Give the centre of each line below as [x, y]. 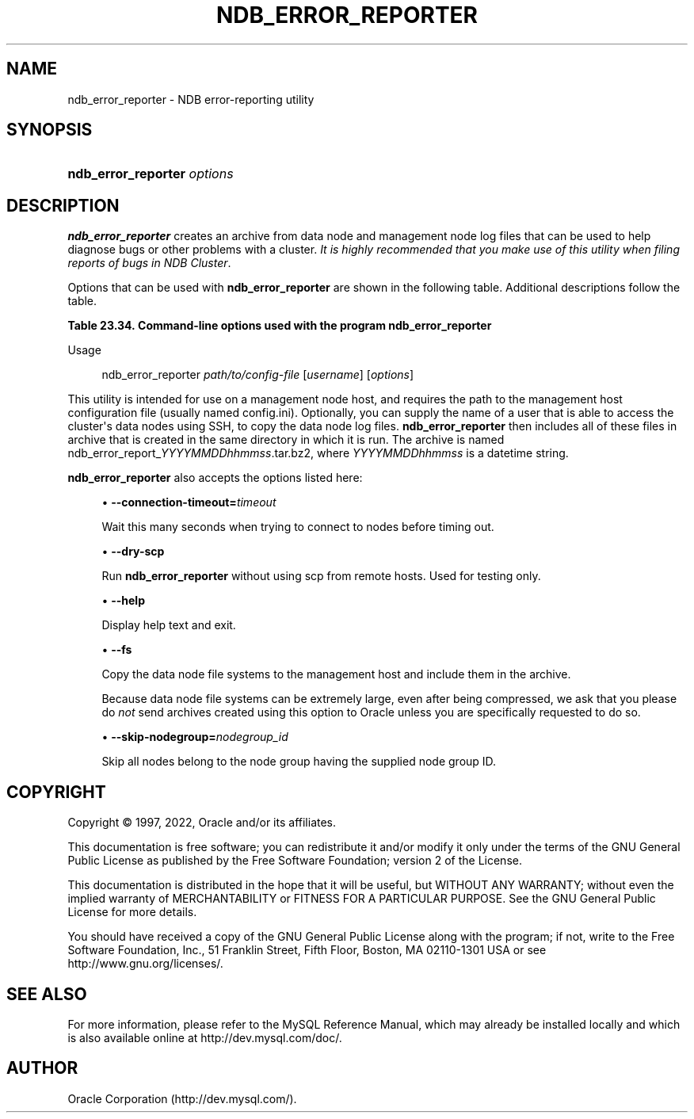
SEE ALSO [47, 994]
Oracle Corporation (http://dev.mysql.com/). [182, 1098]
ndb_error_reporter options [151, 174]
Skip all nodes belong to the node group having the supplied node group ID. [299, 762]
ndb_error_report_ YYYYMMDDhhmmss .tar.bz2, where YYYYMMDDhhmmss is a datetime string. [318, 453]
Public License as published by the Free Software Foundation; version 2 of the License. [295, 861]
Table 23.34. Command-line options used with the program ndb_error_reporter [280, 326]
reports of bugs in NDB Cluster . [149, 263]
